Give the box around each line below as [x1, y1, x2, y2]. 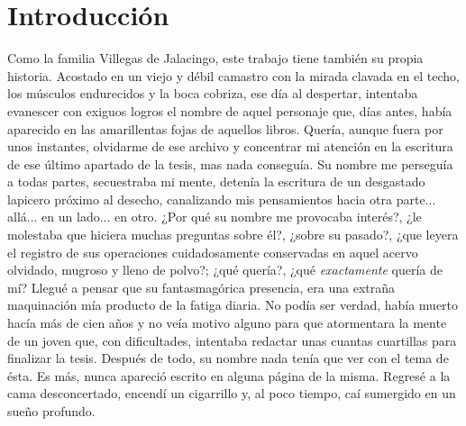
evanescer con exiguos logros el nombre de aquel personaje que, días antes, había [7, 101, 452, 120]
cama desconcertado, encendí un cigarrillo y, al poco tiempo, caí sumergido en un [7, 384, 456, 403]
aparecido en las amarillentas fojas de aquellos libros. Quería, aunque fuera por [7, 119, 443, 138]
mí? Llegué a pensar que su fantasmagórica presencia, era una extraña [7, 277, 396, 296]
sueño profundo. [7, 402, 96, 420]
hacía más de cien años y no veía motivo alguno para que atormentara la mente [7, 313, 447, 332]
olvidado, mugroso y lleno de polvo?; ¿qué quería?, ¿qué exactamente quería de [7, 260, 443, 279]
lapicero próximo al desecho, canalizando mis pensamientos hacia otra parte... [7, 189, 436, 208]
